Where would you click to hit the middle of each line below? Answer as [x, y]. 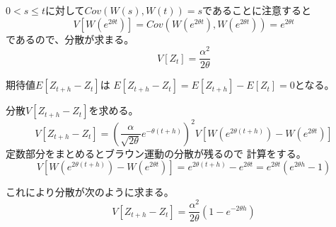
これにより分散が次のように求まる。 [90, 192]
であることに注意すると [257, 10]
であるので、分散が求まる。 [70, 39]
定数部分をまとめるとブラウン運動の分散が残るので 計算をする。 [156, 153]
